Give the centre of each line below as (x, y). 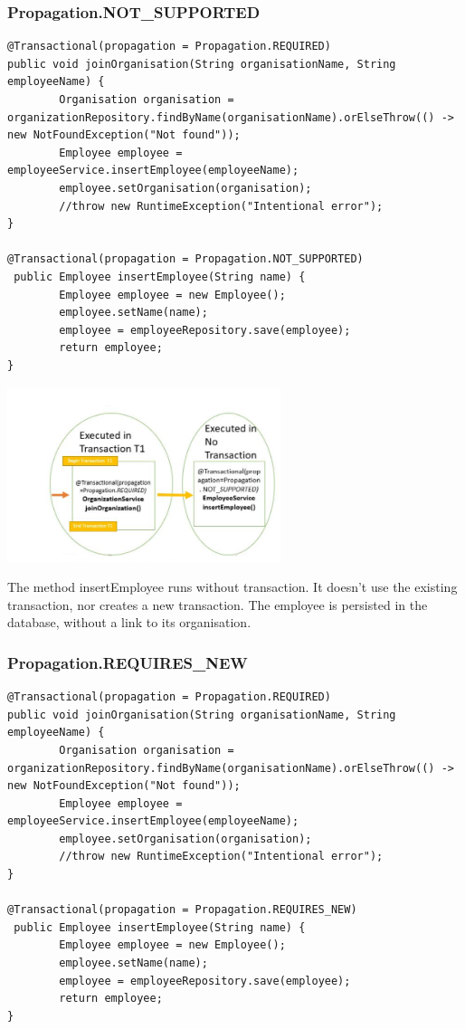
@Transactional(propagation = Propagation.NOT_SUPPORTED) (185, 259)
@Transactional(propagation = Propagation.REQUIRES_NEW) (182, 910)
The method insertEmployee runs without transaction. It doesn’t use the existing (232, 587)
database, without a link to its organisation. (129, 622)
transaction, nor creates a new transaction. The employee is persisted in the (218, 604)
